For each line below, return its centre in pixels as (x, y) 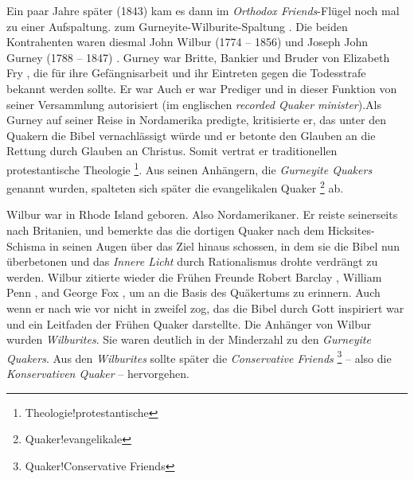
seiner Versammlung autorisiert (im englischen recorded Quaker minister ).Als (194, 104)
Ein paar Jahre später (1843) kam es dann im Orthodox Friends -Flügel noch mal (203, 10)
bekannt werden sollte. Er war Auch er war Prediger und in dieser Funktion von (202, 88)
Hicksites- (351, 230)
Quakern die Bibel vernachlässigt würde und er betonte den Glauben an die (191, 135)
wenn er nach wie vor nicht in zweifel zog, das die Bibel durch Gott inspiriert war (205, 308)
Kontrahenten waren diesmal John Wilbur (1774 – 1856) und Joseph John (187, 42)
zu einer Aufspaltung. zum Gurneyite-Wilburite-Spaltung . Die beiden (177, 26)
